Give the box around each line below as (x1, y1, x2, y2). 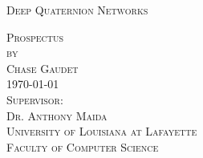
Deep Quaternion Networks (6, 2, 148, 18)
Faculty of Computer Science (6, 138, 159, 155)
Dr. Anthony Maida (6, 107, 108, 124)
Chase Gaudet (6, 59, 79, 76)
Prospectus (6, 28, 64, 45)
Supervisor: (6, 91, 63, 107)
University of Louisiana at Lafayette (6, 123, 197, 140)
